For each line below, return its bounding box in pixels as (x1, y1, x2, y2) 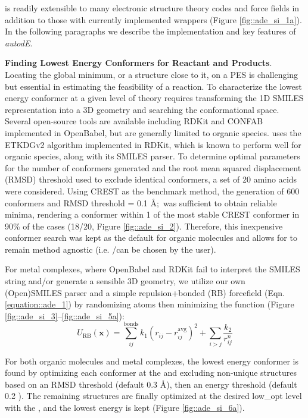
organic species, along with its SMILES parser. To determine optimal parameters (5, 150, 300, 162)
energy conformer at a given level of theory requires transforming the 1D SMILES (5, 92, 304, 104)
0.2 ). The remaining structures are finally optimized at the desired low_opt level (5, 389, 302, 402)
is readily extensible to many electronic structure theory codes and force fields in (5, 2, 300, 14)
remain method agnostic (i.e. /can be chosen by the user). (5, 243, 216, 255)
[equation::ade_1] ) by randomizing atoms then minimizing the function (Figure (5, 298, 294, 310)
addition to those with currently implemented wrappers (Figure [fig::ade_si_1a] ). (5, 13, 302, 26)
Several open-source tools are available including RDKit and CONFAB (5, 115, 263, 127)
